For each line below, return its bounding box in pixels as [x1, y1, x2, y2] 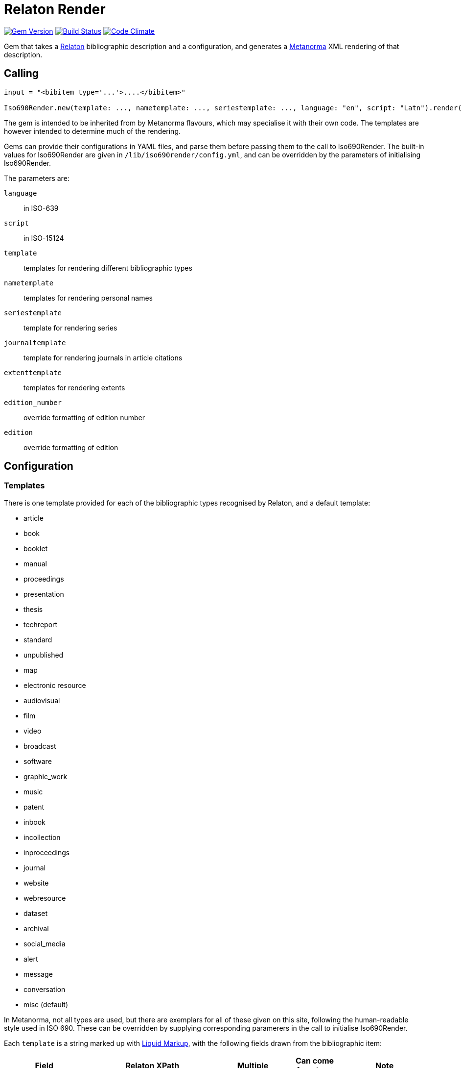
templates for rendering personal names [23, 293, 153, 302]
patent [23, 802, 45, 811]
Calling [4, 67, 39, 80]
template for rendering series [23, 323, 117, 332]
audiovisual [23, 696, 60, 705]
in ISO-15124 [23, 233, 64, 242]
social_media [23, 939, 66, 948]
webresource [23, 893, 66, 902]
